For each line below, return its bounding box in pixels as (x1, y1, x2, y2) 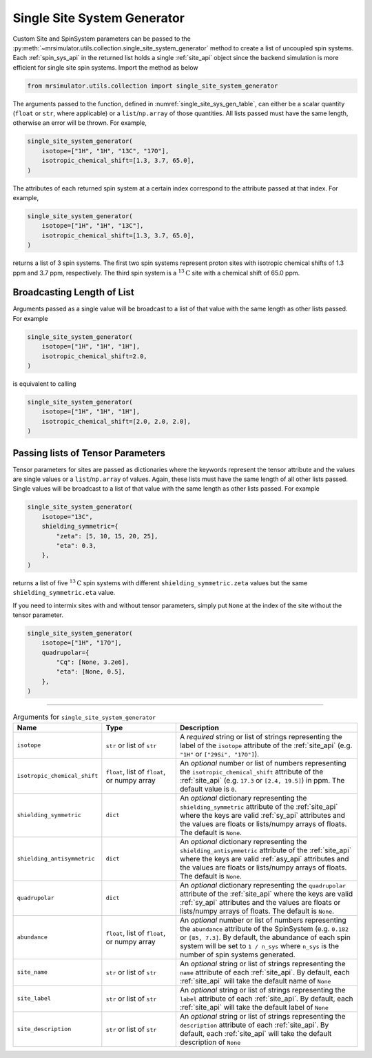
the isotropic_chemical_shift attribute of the (179, 767, 324, 776)
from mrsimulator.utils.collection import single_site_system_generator (27, 81, 278, 90)
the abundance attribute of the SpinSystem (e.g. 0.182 (179, 923, 349, 933)
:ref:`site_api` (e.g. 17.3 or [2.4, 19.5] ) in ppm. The (179, 775, 345, 785)
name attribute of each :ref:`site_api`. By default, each (179, 967, 351, 977)
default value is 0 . (179, 784, 237, 794)
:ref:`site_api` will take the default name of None (179, 976, 331, 986)
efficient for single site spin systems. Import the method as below (12, 63, 199, 72)
